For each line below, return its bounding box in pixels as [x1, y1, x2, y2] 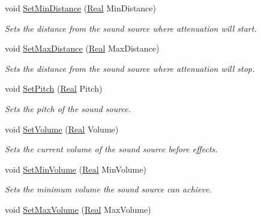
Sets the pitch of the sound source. [5, 102, 131, 114]
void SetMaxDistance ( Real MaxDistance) [5, 42, 160, 55]
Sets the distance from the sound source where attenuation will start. [5, 22, 257, 34]
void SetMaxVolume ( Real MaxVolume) [5, 203, 151, 215]
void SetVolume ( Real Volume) [5, 122, 119, 135]
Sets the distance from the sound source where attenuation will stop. [5, 62, 255, 74]
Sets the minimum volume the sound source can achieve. [5, 183, 212, 195]
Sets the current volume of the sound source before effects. [5, 143, 218, 155]
